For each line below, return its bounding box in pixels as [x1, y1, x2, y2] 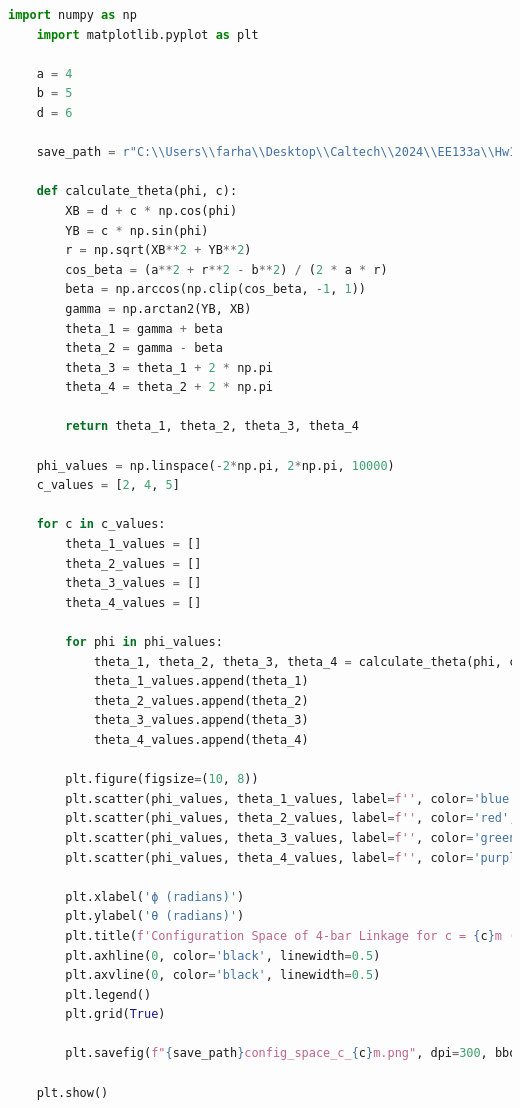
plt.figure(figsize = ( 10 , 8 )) [65, 772, 259, 787]
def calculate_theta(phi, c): [36, 184, 238, 199]
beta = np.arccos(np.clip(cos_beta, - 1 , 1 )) [65, 282, 367, 297]
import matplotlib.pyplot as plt [36, 27, 259, 42]
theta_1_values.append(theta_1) [93, 674, 309, 689]
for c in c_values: [36, 517, 166, 532]
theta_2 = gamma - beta [65, 341, 223, 356]
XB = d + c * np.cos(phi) [65, 203, 238, 218]
